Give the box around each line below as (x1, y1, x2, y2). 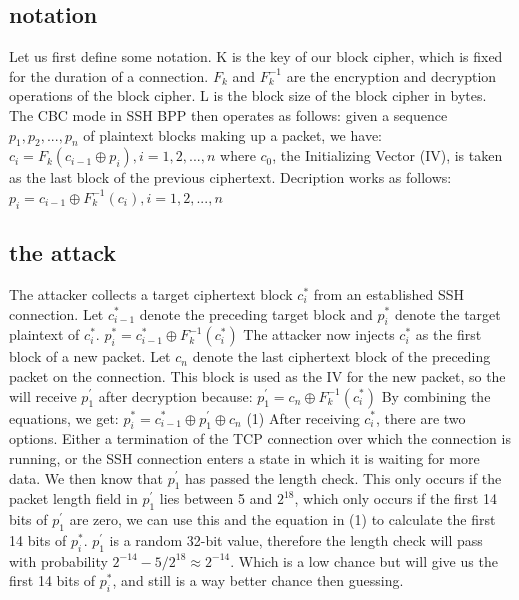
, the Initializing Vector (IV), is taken (272, 145, 503, 166)
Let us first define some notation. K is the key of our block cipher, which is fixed (9, 46, 503, 67)
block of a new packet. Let (9, 346, 171, 367)
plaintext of (9, 324, 80, 345)
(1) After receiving (246, 407, 360, 428)
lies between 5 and (159, 488, 273, 509)
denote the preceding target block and (139, 303, 373, 324)
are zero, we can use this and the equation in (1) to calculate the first (69, 509, 496, 530)
